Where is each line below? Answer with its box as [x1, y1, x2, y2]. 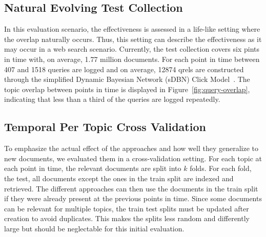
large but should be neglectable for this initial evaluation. [4, 223, 185, 233]
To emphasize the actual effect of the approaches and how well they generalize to [4, 143, 258, 154]
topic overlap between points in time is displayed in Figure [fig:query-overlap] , [4, 83, 250, 94]
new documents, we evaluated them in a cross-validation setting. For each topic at [4, 153, 262, 163]
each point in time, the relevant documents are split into [4, 163, 181, 174]
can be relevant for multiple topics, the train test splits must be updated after [4, 203, 249, 213]
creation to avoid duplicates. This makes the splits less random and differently [4, 213, 250, 224]
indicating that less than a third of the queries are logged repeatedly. [4, 94, 220, 104]
